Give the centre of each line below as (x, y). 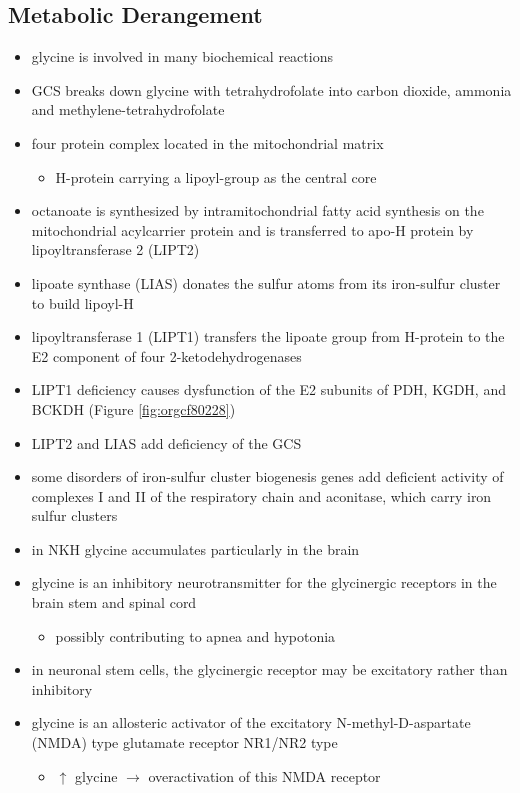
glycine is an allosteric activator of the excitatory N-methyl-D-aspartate (251, 722)
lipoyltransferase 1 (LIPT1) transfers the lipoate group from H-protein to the (268, 336)
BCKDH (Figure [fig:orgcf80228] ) (133, 408)
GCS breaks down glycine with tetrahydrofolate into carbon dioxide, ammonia (271, 89)
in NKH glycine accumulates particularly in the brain (195, 548)
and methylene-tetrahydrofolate (128, 109)
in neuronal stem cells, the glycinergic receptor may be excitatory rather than (269, 669)
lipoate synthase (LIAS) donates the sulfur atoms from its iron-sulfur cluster (266, 282)
